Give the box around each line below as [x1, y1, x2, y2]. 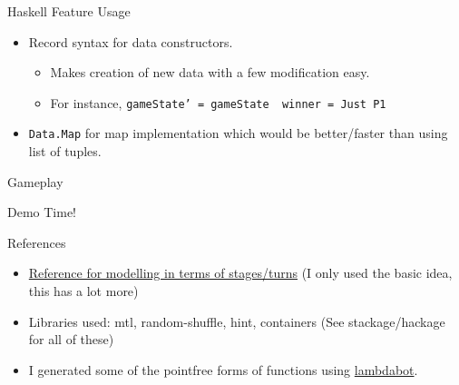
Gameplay [7, 172, 63, 191]
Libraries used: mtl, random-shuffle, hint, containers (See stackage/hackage [28, 311, 445, 331]
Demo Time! [7, 202, 77, 222]
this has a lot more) [28, 281, 139, 301]
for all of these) [28, 330, 114, 349]
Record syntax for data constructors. [28, 32, 233, 51]
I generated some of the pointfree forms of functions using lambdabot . [28, 360, 418, 379]
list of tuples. [28, 142, 102, 161]
